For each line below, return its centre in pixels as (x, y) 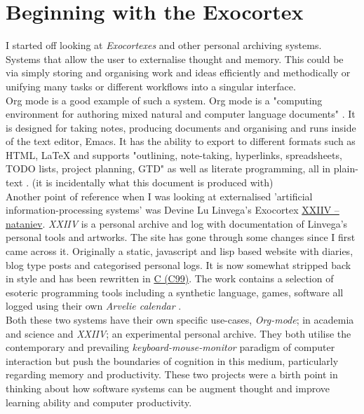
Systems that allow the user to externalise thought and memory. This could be (175, 58)
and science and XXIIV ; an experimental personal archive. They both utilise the (178, 333)
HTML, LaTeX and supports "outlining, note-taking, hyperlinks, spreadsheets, (174, 154)
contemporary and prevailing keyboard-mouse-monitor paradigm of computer (170, 347)
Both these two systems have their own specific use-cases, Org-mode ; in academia (180, 319)
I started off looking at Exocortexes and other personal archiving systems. (164, 45)
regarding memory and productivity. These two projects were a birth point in (172, 374)
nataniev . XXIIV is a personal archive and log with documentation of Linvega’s (177, 223)
